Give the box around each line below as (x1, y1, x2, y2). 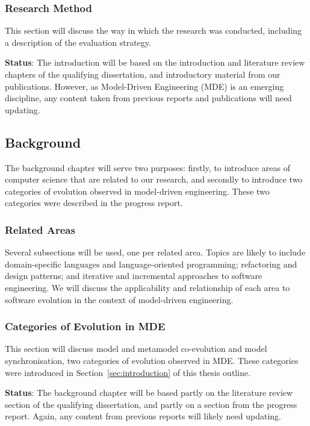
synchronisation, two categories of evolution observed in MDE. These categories (5, 354, 299, 366)
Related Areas (5, 222, 75, 237)
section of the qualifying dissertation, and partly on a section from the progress (5, 398, 297, 410)
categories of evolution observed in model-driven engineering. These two (5, 184, 270, 197)
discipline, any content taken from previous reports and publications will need (5, 92, 292, 104)
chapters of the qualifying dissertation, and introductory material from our (5, 68, 281, 80)
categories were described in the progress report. (5, 196, 183, 209)
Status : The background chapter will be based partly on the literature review (5, 386, 293, 399)
